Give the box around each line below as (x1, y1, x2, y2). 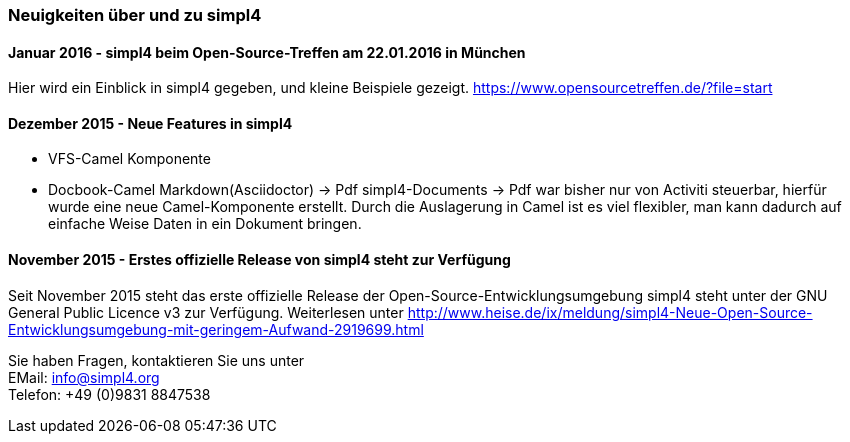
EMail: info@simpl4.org (8, 368, 160, 386)
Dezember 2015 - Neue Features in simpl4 (8, 114, 293, 132)
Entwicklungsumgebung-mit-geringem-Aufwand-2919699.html (8, 320, 424, 338)
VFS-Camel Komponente (48, 150, 211, 168)
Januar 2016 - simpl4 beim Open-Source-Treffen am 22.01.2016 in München (8, 43, 526, 61)
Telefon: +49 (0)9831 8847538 (8, 385, 211, 403)
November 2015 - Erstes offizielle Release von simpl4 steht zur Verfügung (8, 251, 511, 269)
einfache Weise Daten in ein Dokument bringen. (48, 215, 362, 233)
